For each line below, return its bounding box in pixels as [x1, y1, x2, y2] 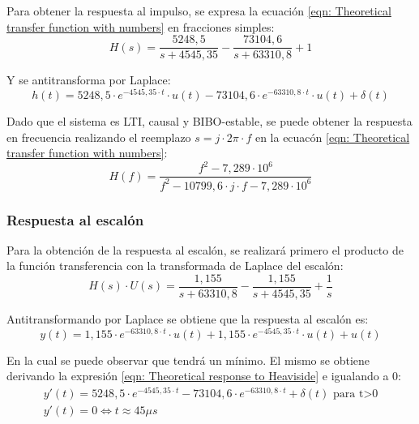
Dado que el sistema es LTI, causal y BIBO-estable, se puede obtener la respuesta [6, 112, 413, 129]
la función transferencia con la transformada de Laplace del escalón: [6, 257, 344, 274]
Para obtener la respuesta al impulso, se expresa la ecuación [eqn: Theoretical [6, 2, 391, 19]
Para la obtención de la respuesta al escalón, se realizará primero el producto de [6, 241, 404, 258]
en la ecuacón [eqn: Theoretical [254, 128, 410, 145]
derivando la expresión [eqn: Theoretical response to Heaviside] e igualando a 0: [6, 367, 401, 384]
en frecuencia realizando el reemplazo [6, 128, 191, 145]
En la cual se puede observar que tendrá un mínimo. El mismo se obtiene [6, 351, 370, 368]
